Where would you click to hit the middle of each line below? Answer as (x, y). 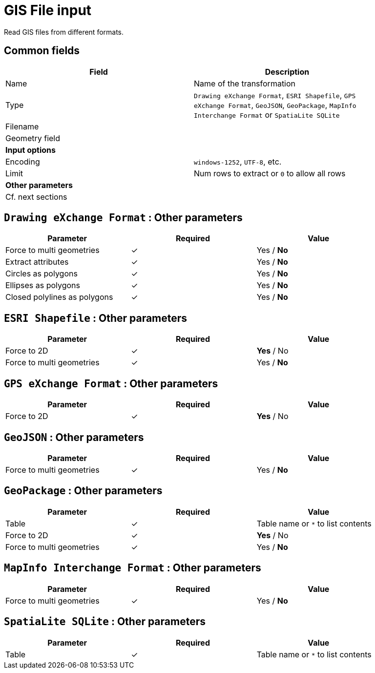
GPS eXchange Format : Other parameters (111, 383)
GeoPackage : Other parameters (83, 491)
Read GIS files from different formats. (64, 32)
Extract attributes (37, 262)
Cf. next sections (36, 197)
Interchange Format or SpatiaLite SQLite (267, 115)
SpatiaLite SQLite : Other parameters (105, 622)
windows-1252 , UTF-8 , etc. (238, 161)
